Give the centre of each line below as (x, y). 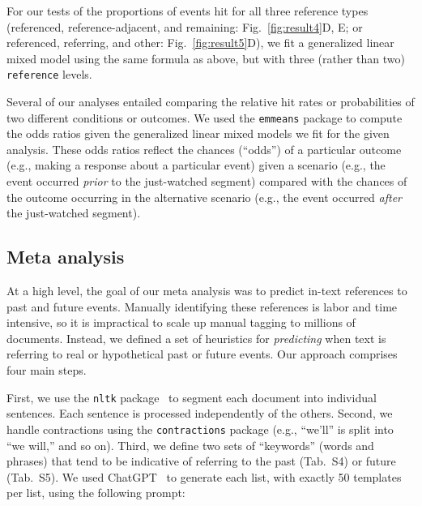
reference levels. (49, 74)
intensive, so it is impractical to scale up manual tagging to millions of (181, 322)
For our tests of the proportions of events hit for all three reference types (188, 11)
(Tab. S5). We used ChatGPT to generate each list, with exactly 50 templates (204, 476)
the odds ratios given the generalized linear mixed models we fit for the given (198, 133)
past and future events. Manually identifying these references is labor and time (202, 306)
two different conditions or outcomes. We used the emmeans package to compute (205, 117)
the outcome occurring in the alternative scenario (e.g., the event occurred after (205, 197)
